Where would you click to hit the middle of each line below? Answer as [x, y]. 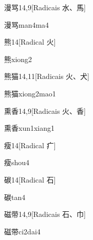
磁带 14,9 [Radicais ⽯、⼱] [45, 214]
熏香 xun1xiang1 [30, 128]
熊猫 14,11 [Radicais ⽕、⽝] [47, 76]
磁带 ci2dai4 [22, 231]
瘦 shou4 [17, 162]
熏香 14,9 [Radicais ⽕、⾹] [45, 111]
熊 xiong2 [18, 59]
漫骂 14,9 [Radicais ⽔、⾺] [45, 7]
